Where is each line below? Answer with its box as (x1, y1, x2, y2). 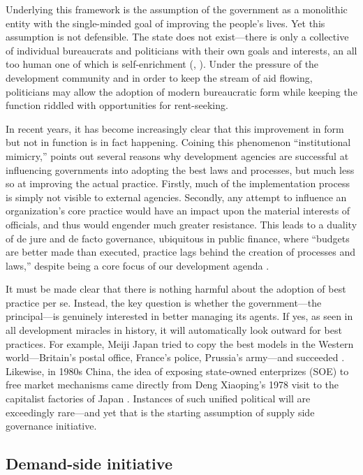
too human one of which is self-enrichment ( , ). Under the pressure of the (6, 57, 319, 71)
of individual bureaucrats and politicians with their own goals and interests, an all (6, 43, 357, 57)
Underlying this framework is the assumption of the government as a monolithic (6, 2, 348, 16)
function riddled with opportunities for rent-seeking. (6, 98, 228, 112)
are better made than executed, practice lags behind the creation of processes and (6, 244, 355, 259)
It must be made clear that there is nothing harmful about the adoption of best (6, 282, 346, 296)
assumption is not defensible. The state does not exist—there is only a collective (6, 29, 349, 44)
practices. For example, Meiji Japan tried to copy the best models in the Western (6, 336, 354, 351)
